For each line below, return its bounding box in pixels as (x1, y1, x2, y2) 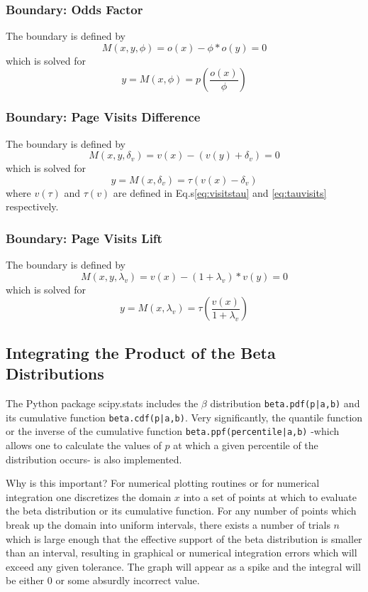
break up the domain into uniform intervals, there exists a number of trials (6, 517, 330, 532)
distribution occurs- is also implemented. (6, 451, 182, 466)
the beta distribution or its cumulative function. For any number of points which (6, 503, 357, 518)
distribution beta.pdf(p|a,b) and (210, 396, 360, 410)
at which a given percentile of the (173, 437, 318, 452)
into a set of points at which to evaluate (183, 489, 357, 504)
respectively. (6, 199, 59, 214)
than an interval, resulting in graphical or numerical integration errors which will (6, 545, 357, 560)
